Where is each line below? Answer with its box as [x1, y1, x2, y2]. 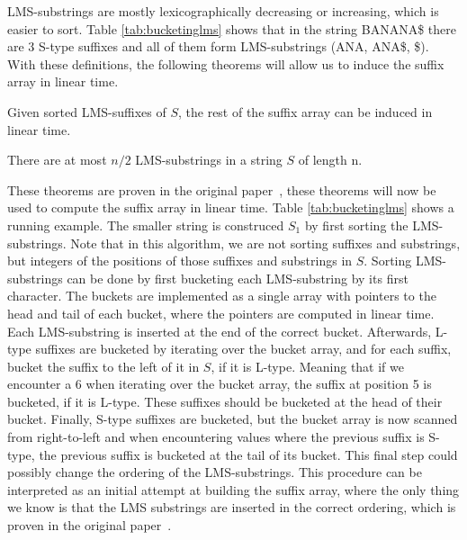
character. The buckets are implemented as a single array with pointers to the [7, 286, 436, 305]
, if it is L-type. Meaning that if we [211, 356, 404, 375]
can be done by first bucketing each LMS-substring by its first [67, 268, 409, 287]
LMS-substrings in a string [135, 150, 283, 169]
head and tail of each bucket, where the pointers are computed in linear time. [7, 303, 435, 322]
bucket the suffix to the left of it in [7, 356, 200, 375]
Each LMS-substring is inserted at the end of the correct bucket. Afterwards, [7, 321, 432, 340]
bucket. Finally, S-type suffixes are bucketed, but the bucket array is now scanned [7, 409, 458, 428]
